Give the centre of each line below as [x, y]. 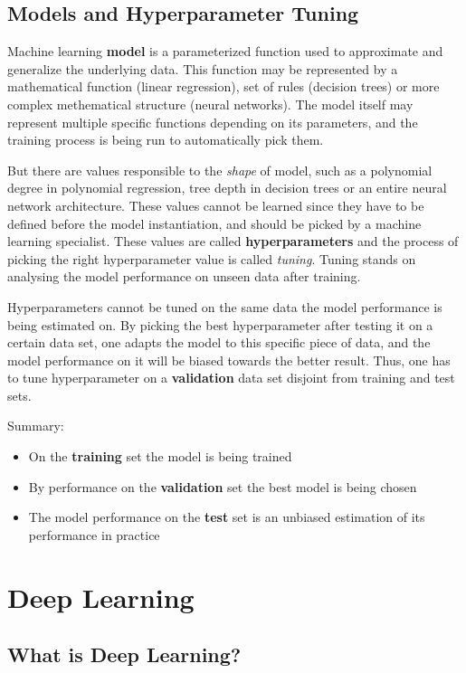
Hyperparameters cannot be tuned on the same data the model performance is [225, 306]
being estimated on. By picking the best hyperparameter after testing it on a [220, 324]
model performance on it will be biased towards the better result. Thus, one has [229, 360]
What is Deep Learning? [124, 654]
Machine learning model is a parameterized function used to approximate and [225, 51]
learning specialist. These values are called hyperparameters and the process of [233, 241]
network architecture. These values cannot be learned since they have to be [216, 205]
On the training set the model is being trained [160, 456]
